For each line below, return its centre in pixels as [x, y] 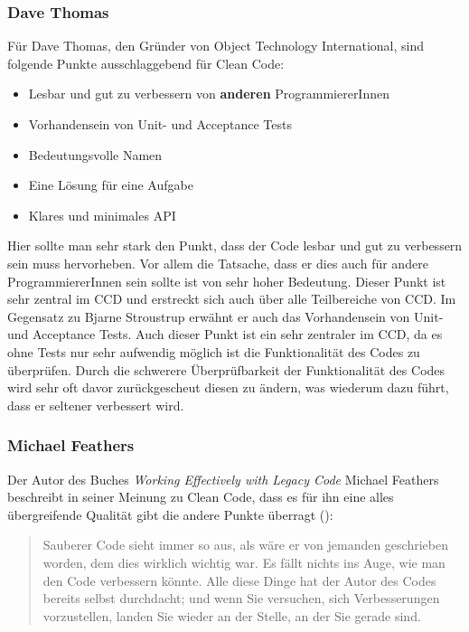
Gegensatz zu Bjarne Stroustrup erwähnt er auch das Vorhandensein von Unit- [225, 316]
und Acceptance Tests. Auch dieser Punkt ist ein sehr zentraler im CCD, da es [225, 334]
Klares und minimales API [102, 215]
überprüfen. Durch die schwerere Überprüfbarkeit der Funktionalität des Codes [226, 369]
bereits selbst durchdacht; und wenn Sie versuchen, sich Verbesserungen [241, 598]
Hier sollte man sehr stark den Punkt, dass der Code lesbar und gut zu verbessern [235, 245]
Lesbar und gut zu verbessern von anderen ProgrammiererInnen [209, 94]
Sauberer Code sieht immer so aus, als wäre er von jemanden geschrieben [245, 545]
